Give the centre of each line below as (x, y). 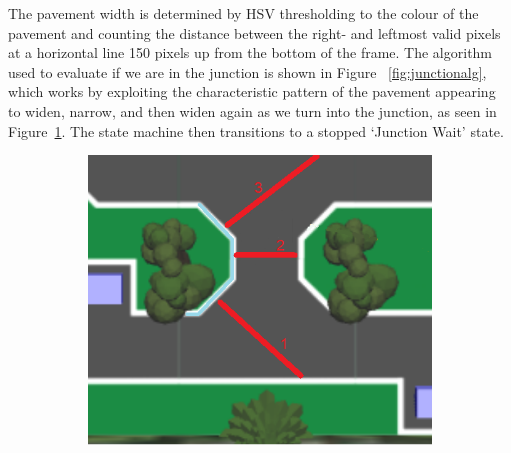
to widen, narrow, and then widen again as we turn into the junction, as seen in (252, 110)
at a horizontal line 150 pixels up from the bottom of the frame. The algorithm (250, 52)
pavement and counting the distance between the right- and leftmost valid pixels (254, 32)
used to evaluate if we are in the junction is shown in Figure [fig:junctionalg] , (247, 71)
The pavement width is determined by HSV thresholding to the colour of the (243, 13)
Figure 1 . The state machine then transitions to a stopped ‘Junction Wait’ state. (256, 130)
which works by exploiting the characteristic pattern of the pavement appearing (252, 91)
